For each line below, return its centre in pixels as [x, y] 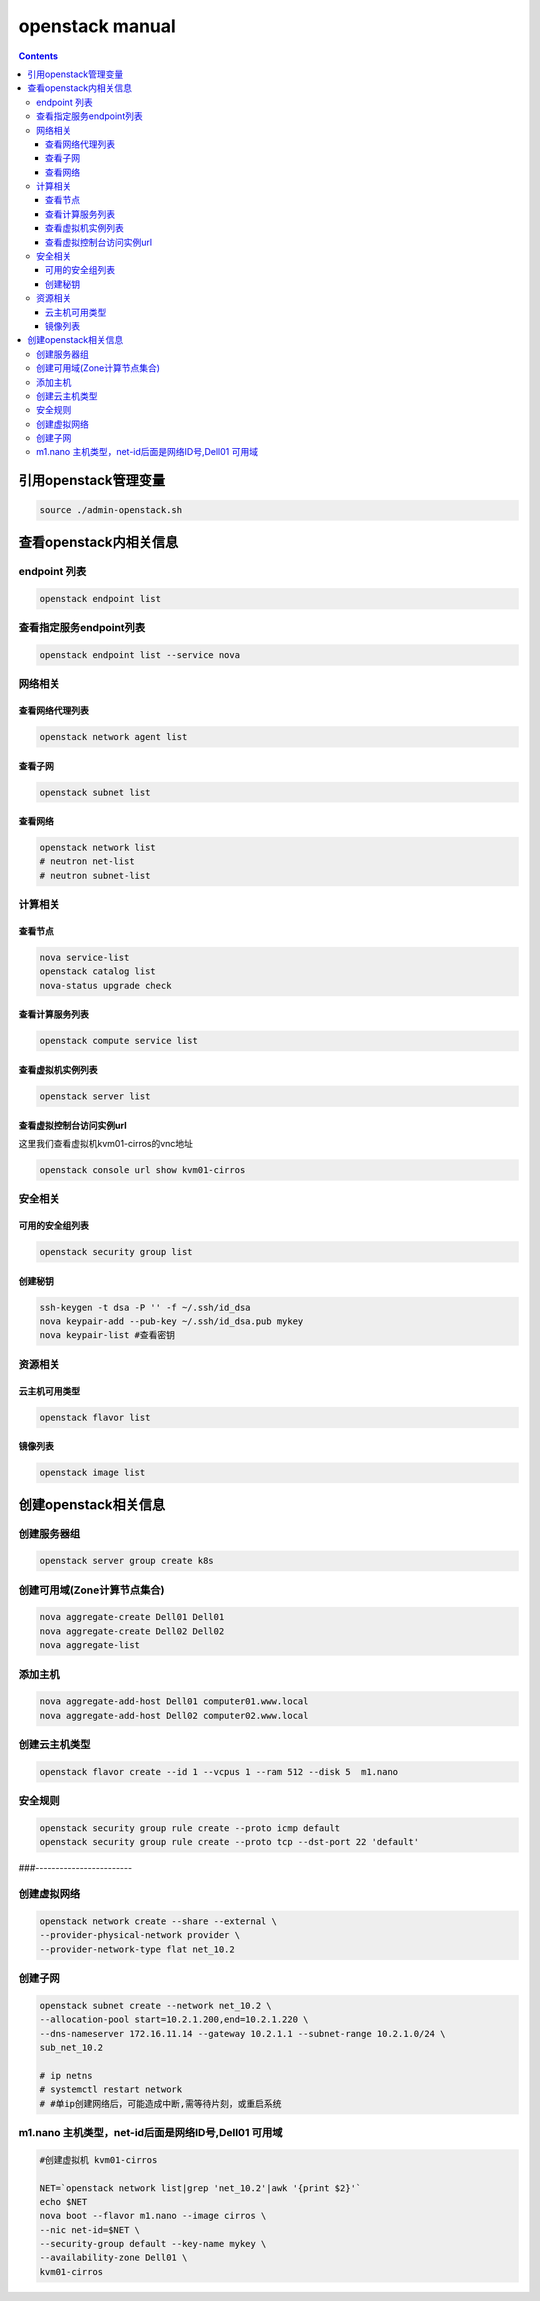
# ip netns [66, 2075]
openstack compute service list [119, 1041]
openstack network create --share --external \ [158, 1921]
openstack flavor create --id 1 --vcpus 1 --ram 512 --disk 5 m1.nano [219, 1771]
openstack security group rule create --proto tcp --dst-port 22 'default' [229, 1842]
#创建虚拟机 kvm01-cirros [98, 2159]
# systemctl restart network [111, 2089]
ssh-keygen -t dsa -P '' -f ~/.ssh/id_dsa [145, 1307]
